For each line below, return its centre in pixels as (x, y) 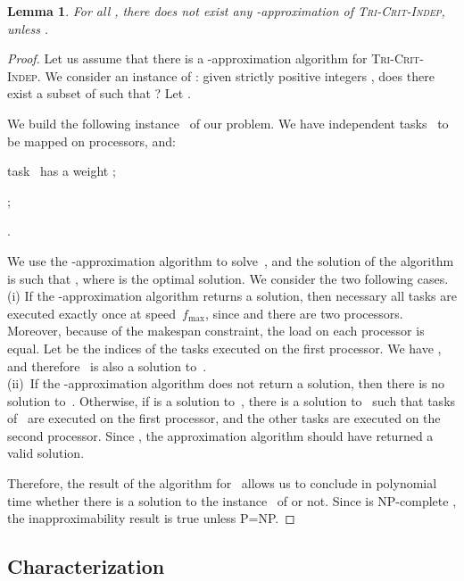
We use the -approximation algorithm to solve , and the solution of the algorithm (231, 260)
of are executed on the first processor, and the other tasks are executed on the (224, 418)
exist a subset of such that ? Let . (99, 93)
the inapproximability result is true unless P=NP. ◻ (151, 518)
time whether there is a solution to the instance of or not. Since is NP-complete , (232, 500)
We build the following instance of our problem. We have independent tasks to (228, 123)
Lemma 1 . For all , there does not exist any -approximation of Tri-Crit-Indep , (226, 11)
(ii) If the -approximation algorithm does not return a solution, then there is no (226, 383)
